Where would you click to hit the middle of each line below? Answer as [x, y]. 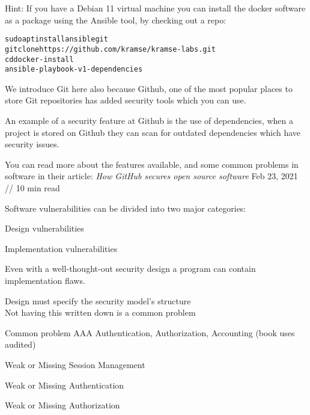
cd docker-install [39, 59]
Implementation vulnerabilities [61, 248]
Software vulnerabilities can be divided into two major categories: [126, 208]
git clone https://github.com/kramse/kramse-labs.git [110, 49]
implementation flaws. [45, 280]
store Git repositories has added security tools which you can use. [126, 100]
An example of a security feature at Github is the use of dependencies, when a [149, 120]
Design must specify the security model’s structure [98, 300]
